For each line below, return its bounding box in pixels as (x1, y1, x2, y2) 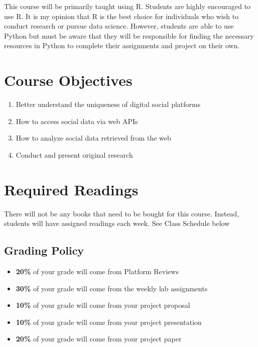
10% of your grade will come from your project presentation (16, 316, 202, 327)
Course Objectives (4, 70, 133, 90)
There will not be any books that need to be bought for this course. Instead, (4, 208, 239, 218)
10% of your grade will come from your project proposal (16, 300, 190, 310)
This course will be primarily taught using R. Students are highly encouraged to (4, 1, 251, 11)
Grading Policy (4, 243, 84, 258)
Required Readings (4, 179, 139, 199)
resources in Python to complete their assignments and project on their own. (4, 40, 240, 51)
